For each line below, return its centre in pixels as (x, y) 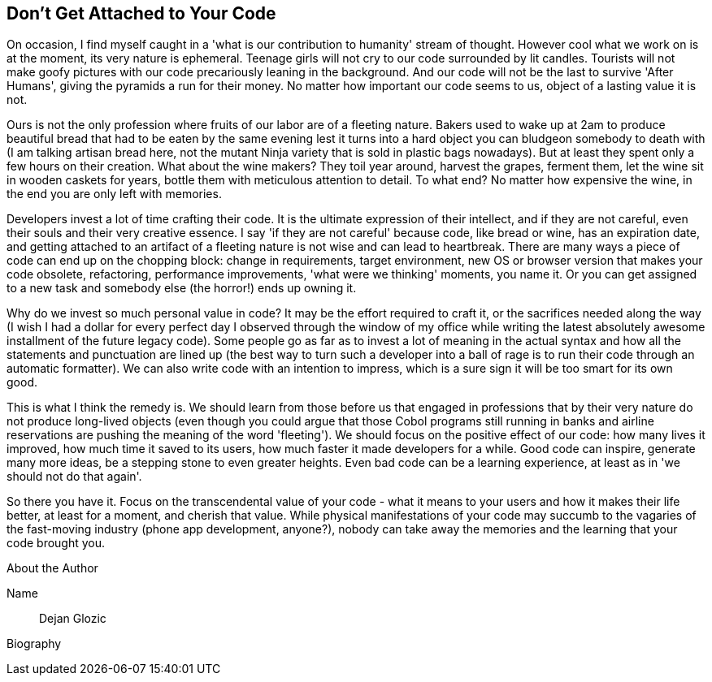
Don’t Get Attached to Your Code (141, 13)
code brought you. (56, 543)
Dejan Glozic (73, 619)
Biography (34, 644)
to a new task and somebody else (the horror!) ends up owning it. (182, 288)
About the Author (52, 568)
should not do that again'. (74, 477)
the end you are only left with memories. (114, 194)
